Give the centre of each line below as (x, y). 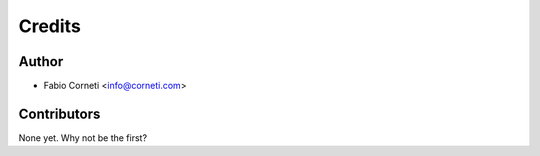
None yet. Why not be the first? (83, 137)
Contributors (59, 113)
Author (41, 61)
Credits (50, 26)
